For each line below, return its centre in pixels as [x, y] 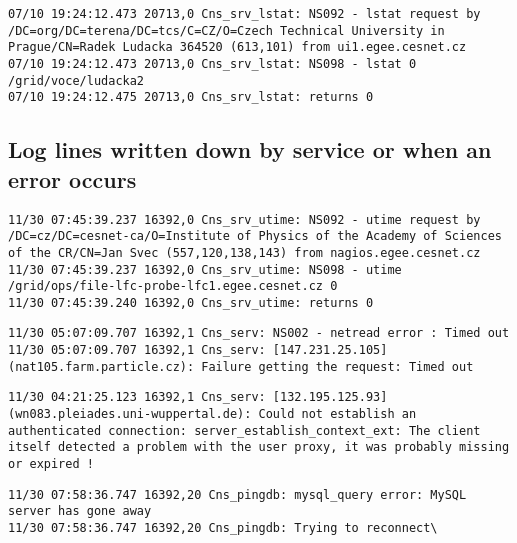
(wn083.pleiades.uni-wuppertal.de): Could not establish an [212, 414]
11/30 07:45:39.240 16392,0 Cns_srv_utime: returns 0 [191, 302]
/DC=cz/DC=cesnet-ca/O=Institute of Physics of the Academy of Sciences [255, 236]
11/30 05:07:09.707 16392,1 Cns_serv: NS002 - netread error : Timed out [259, 333]
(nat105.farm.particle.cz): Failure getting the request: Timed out [241, 366]
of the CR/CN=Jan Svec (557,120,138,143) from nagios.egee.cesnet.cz [244, 252]
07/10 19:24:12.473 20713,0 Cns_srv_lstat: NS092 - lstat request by [244, 14]
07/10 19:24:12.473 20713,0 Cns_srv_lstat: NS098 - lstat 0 [212, 63]
